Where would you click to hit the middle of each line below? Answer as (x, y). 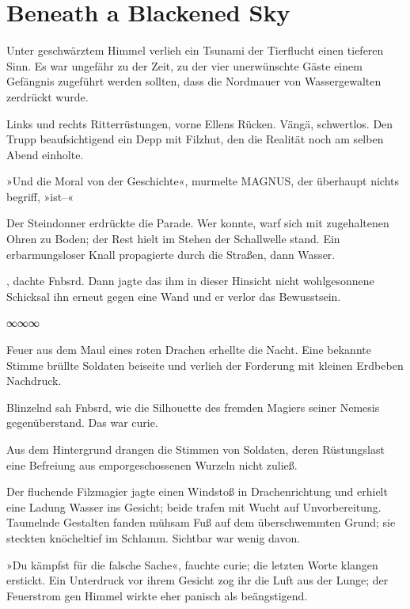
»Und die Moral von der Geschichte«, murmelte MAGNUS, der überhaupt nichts (203, 181)
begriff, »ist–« (40, 196)
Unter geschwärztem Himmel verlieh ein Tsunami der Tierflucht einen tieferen (195, 50)
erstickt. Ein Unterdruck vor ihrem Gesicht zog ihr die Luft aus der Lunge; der (197, 580)
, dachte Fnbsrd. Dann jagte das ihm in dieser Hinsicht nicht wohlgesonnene (190, 281)
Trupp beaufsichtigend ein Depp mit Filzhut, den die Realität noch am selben (195, 139)
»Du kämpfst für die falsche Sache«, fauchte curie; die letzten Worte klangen (192, 564)
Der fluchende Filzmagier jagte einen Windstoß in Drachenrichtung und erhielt (197, 491)
